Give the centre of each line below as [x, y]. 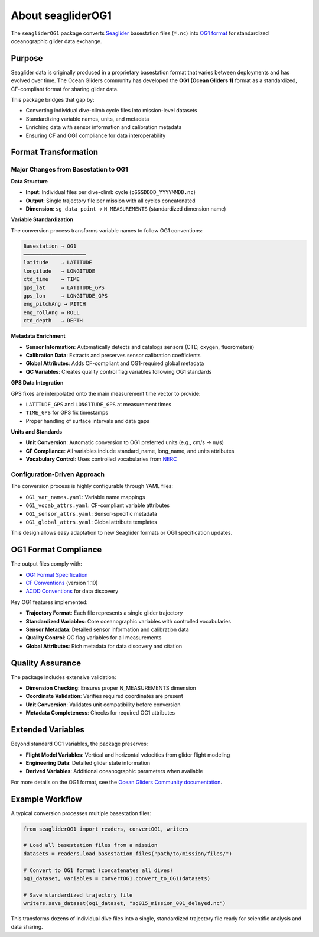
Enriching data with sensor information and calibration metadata [104, 127]
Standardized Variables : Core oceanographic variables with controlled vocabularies [128, 621]
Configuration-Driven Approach [58, 474]
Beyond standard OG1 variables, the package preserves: [79, 744]
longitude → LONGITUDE [59, 271]
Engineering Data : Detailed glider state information [88, 762]
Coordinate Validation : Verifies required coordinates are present [104, 696]
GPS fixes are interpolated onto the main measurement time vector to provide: [106, 393]
